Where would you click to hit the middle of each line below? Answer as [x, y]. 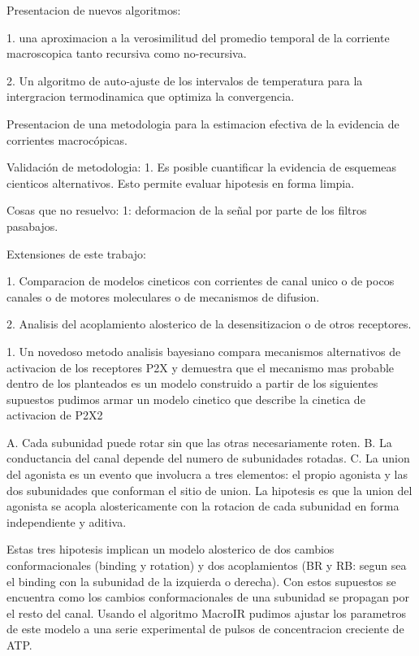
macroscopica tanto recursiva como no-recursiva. [127, 53]
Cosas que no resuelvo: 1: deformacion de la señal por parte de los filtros [187, 210]
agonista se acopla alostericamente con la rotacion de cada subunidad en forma [203, 506]
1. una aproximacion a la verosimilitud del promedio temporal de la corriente [198, 37]
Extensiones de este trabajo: [76, 253]
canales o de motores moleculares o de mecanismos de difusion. [163, 296]
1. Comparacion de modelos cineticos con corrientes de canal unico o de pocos [201, 281]
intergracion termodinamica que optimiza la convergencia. [151, 96]
